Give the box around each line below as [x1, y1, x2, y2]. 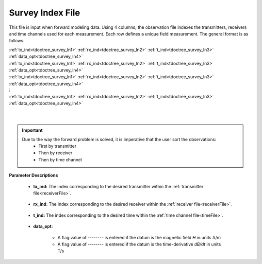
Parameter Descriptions [9, 173, 58, 178]
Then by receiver [38, 150, 73, 156]
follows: [9, 38, 25, 44]
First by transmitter [38, 143, 77, 149]
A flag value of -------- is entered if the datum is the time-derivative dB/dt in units [57, 241, 221, 247]
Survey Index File [9, 7, 80, 18]
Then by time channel [38, 157, 82, 162]
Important [22, 127, 43, 133]
